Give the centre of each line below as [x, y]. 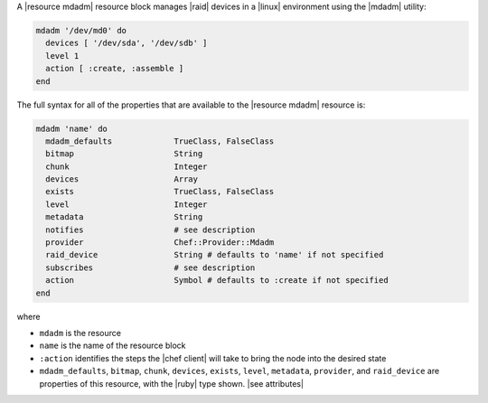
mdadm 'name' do [72, 128]
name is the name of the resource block [113, 346]
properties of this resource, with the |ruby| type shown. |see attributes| [172, 383]
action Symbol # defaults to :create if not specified [217, 281]
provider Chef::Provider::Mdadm [160, 243]
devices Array [122, 179]
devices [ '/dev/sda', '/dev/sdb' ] [127, 43]
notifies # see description [150, 230]
